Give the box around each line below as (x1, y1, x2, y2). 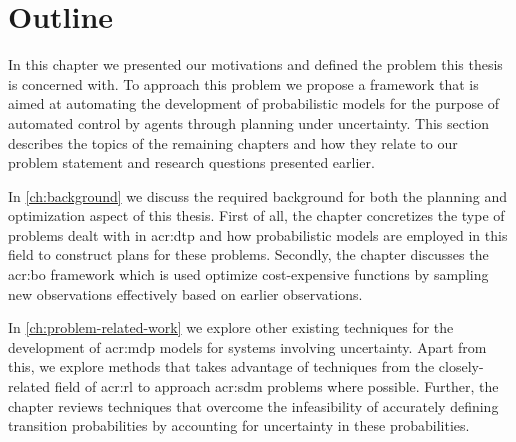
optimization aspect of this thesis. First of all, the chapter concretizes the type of (8, 205, 505, 226)
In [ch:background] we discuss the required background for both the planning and (8, 185, 508, 206)
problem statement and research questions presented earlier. (8, 152, 375, 173)
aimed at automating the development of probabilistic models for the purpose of (8, 93, 500, 114)
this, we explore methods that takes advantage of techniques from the (8, 356, 435, 377)
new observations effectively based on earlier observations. (8, 283, 363, 304)
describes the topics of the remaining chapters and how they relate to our (8, 132, 458, 153)
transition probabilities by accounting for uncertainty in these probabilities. (8, 415, 470, 436)
